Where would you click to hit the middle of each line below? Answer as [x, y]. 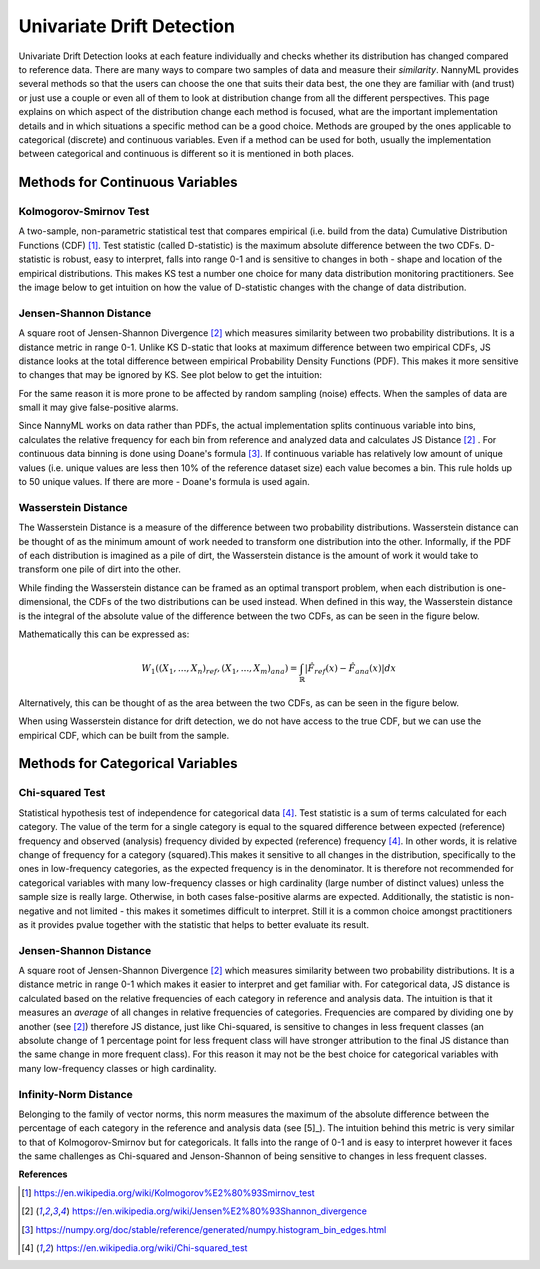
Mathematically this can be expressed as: [104, 634]
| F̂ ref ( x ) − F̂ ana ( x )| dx [350, 669]
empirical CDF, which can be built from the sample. [124, 735]
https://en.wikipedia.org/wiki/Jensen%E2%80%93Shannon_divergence [219, 1211]
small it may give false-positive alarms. [98, 407]
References [43, 1174]
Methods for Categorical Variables [128, 763]
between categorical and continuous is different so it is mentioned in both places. [186, 154]
